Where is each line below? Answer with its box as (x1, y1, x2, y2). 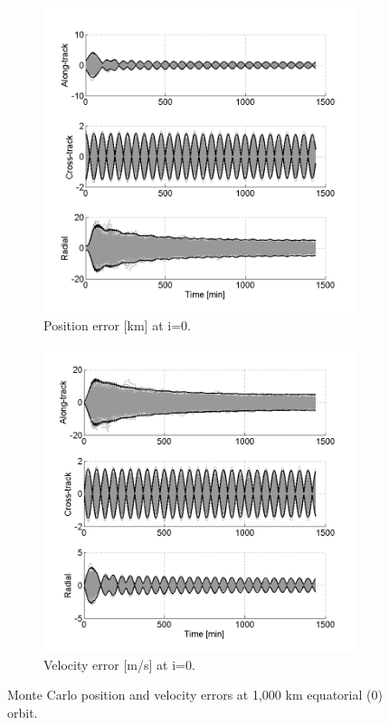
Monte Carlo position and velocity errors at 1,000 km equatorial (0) (7, 685, 383, 704)
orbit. (7, 702, 38, 721)
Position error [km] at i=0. (43, 315, 191, 334)
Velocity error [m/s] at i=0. (43, 654, 195, 673)
